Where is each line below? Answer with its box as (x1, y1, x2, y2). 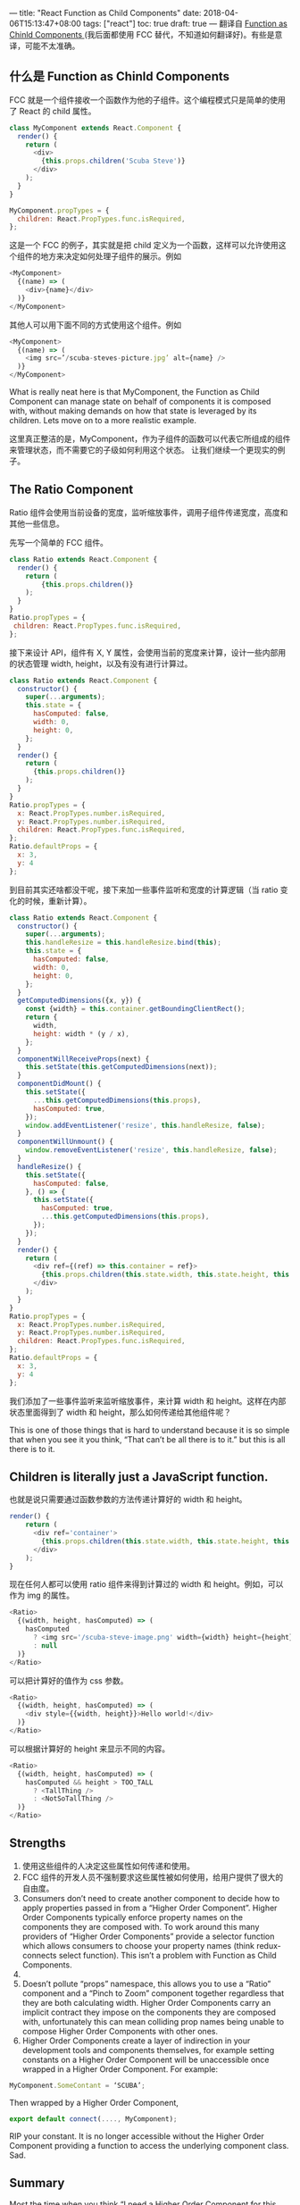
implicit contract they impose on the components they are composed (21, 2007, 277, 2017)
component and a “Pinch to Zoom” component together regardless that (21, 1987, 285, 1999)
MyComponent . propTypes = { (9, 205, 110, 215)
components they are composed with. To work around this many (21, 1921, 260, 1932)
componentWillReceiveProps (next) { (17, 1054, 150, 1064)
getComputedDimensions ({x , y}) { (17, 996, 142, 1006)
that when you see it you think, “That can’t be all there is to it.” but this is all (9, 1433, 286, 1445)
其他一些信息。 (9, 518, 64, 529)
